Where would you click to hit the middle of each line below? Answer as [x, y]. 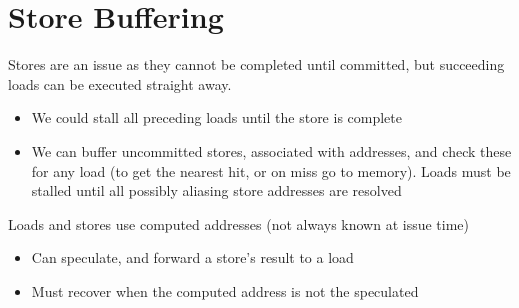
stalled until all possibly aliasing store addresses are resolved [216, 190]
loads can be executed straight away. [120, 83]
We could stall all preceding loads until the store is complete [216, 117]
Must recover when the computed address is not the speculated [225, 290]
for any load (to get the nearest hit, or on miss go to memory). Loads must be [271, 170]
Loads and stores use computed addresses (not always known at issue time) [239, 223]
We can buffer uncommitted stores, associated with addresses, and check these [271, 150]
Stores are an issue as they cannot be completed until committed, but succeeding [256, 64]
